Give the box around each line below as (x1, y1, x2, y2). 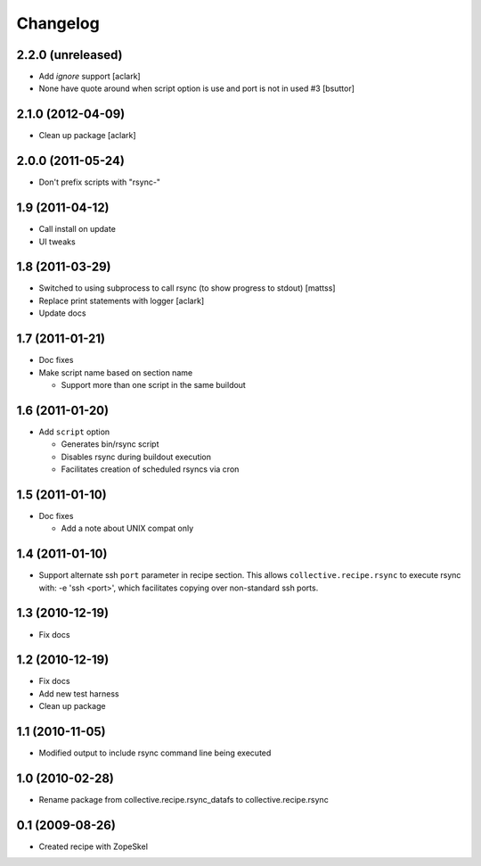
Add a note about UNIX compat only (61, 523, 194, 534)
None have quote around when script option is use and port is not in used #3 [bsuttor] (38, 83, 355, 94)
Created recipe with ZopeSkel (38, 841, 149, 852)
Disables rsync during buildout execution (61, 451, 212, 462)
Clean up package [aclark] (38, 130, 137, 141)
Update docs (38, 308, 86, 318)
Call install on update (38, 224, 116, 235)
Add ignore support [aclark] (38, 71, 142, 82)
